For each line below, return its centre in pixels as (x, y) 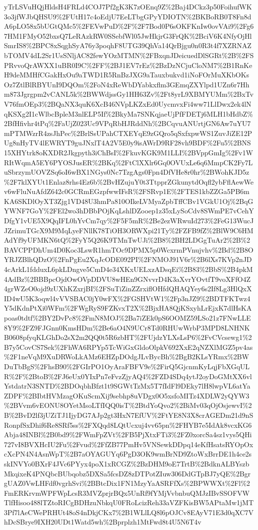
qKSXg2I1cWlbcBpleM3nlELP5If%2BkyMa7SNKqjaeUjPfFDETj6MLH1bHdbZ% (129, 113)
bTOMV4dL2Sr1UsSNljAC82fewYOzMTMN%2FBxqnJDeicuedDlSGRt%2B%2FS (129, 55)
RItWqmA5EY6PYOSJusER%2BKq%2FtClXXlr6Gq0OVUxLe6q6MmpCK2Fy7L (129, 162)
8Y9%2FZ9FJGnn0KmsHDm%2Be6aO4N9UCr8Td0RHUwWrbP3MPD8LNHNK (127, 327)
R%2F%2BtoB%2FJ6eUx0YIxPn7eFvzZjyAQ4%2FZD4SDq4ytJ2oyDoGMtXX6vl (128, 376)
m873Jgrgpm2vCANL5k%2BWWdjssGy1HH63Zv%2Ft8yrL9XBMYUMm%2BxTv (129, 94)
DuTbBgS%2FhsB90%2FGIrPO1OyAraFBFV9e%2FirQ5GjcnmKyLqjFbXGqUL (127, 366)
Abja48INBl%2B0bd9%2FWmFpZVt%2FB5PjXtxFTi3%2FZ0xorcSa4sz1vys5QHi (128, 434)
